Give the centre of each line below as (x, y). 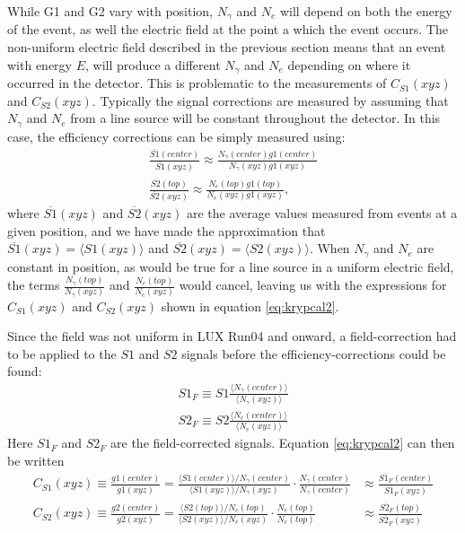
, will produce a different (153, 64)
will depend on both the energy (366, 11)
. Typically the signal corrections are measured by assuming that (270, 100)
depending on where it (349, 64)
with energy (39, 64)
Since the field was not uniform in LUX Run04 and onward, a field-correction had (232, 336)
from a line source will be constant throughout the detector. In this (255, 118)
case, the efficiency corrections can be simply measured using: (176, 136)
